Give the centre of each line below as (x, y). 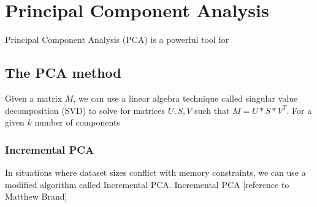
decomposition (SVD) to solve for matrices (85, 110)
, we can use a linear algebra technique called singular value (185, 98)
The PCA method (63, 73)
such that (212, 110)
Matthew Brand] (36, 196)
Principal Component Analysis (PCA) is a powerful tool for (117, 40)
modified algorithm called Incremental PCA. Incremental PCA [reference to (147, 184)
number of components (77, 122)
